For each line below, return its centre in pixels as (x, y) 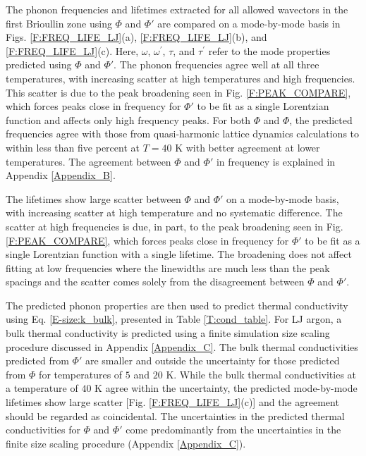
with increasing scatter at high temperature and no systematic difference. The (174, 212)
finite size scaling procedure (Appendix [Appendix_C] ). (126, 443)
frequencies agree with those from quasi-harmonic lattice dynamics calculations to (183, 134)
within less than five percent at (73, 147)
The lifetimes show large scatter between (93, 198)
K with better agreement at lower (248, 147)
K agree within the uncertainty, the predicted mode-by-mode (226, 388)
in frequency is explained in (276, 161)
